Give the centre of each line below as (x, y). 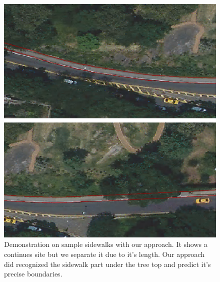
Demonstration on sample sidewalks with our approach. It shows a (106, 244)
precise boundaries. (33, 274)
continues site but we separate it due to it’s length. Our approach (104, 254)
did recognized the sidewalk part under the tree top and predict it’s (107, 264)
